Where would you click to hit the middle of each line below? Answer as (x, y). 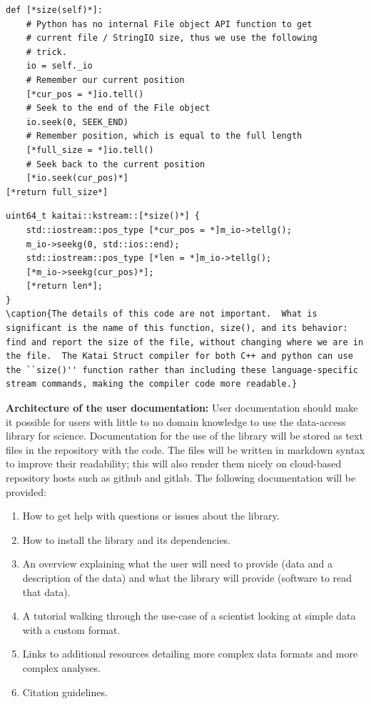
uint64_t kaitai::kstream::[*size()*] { (103, 216)
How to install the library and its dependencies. (127, 539)
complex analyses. (61, 667)
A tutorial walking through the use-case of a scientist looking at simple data (189, 616)
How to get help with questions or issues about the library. (151, 516)
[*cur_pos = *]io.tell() (85, 94)
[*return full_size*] (57, 192)
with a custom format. (71, 629)
